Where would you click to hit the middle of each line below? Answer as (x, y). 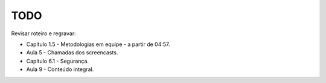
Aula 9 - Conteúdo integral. (60, 69)
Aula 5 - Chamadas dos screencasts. (72, 53)
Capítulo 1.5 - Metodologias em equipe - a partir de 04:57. (98, 44)
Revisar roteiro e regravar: (43, 33)
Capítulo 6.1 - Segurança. (58, 61)
